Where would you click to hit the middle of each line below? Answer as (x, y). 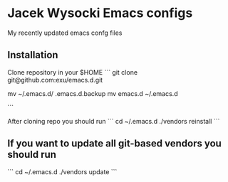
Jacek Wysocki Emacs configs (100, 13)
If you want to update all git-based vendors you (115, 144)
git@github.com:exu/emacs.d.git (55, 80)
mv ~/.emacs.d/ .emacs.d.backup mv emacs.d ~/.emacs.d (93, 93)
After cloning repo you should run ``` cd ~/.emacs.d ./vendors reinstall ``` (114, 121)
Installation (33, 55)
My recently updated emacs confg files (65, 33)
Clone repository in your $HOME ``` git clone (72, 72)
